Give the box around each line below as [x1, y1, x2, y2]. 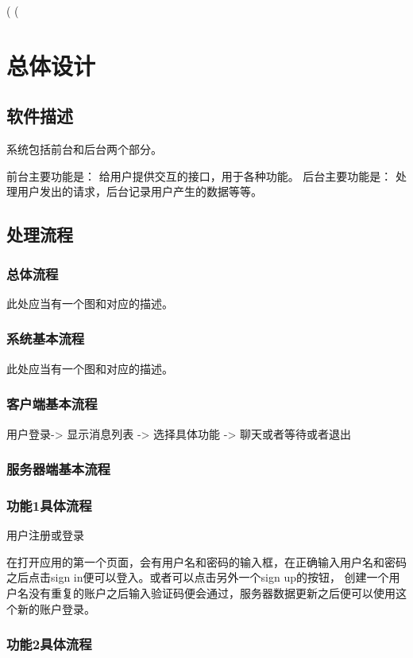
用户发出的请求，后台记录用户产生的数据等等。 [17, 183, 262, 200]
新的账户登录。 [17, 600, 95, 617]
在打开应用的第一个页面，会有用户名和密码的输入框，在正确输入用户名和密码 [6, 553, 407, 570]
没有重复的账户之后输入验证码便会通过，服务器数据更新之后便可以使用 [28, 585, 396, 602]
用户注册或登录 [6, 527, 84, 543]
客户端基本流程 [6, 394, 98, 414]
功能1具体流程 [6, 495, 92, 515]
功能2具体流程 [6, 634, 92, 654]
